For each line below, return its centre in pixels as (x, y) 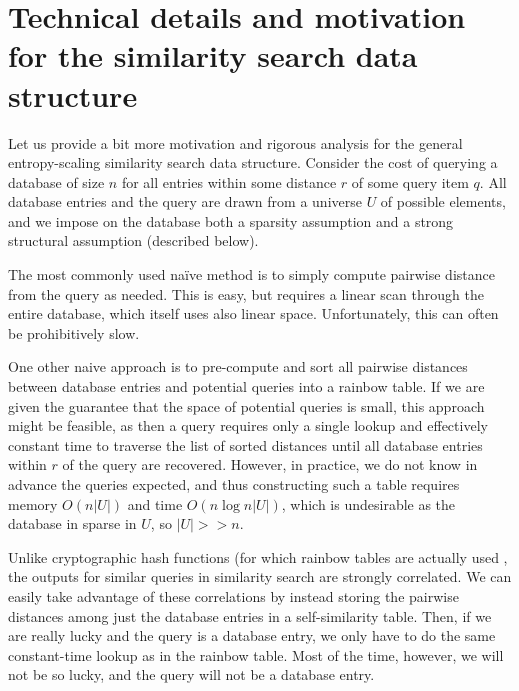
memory (33, 503)
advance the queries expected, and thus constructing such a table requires (234, 484)
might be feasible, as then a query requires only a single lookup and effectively (248, 425)
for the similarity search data (213, 55)
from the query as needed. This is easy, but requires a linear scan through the (246, 293)
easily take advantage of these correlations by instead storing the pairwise (233, 595)
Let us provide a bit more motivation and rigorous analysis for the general (235, 142)
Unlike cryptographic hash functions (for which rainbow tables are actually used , (258, 556)
